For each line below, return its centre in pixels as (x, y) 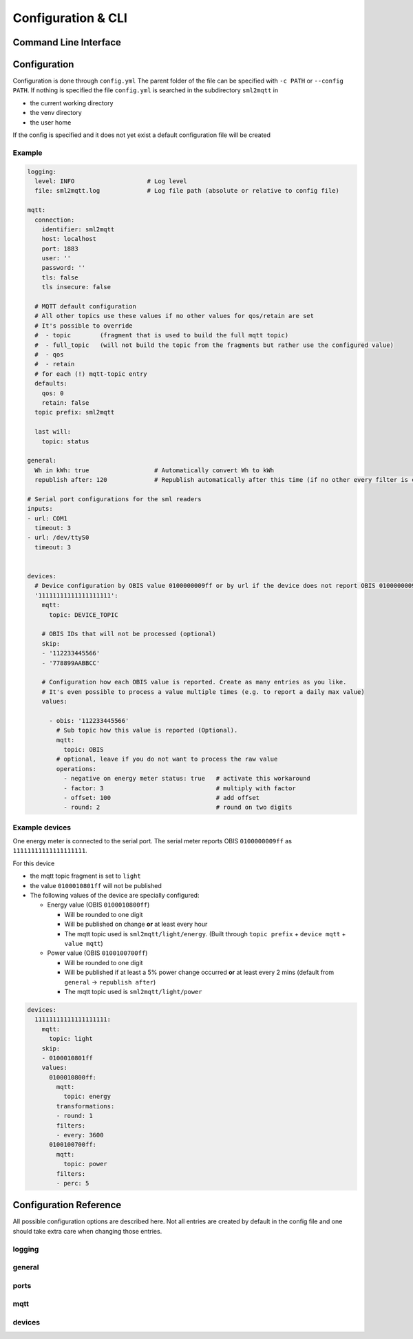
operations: (76, 769)
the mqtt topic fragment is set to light (85, 876)
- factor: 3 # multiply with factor (179, 788)
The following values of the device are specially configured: (115, 896)
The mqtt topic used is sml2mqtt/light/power (133, 991)
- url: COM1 (47, 518)
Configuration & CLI (70, 18)
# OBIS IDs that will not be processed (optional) (129, 634)
